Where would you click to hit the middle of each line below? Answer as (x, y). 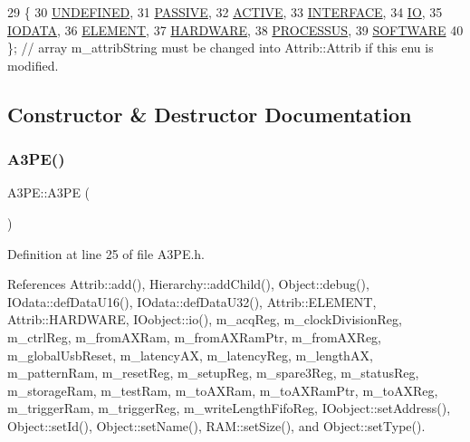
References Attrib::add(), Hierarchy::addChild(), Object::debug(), (188, 284)
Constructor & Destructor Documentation (210, 114)
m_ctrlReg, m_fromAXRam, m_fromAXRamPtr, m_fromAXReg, (194, 336)
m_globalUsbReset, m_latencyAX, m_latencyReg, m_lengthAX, (190, 355)
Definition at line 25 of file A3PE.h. (106, 253)
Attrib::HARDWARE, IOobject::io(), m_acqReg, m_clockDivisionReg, (205, 319)
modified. (33, 65)
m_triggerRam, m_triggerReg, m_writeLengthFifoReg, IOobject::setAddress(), (229, 408)
